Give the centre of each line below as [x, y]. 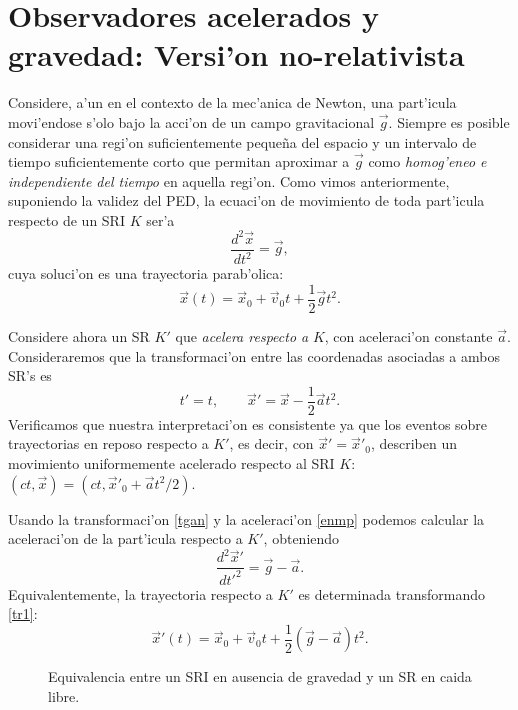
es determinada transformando [391, 593]
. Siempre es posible [449, 121]
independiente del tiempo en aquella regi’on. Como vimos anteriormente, [229, 180]
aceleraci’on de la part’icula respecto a [125, 538]
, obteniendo [301, 538]
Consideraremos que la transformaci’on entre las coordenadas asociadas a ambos [254, 355]
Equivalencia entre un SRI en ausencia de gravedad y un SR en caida [260, 676]
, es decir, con [271, 443]
